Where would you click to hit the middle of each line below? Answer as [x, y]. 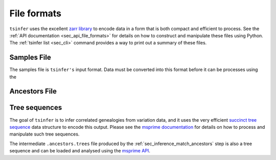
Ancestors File [33, 91]
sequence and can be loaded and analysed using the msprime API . [80, 151]
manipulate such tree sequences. [44, 134]
